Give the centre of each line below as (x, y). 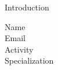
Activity (19, 49)
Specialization (29, 60)
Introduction (27, 7)
